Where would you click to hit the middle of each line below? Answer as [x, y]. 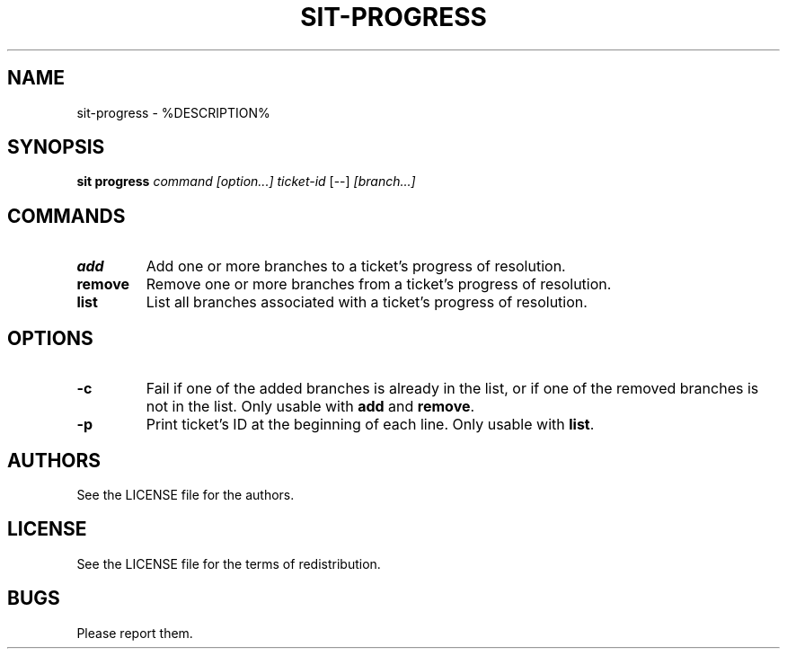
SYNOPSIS [56, 147]
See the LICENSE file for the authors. [186, 494]
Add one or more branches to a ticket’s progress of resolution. [356, 266]
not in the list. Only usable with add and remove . [310, 407]
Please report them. [135, 633]
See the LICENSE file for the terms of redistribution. [229, 563]
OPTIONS [50, 338]
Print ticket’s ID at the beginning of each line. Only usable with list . [370, 425]
